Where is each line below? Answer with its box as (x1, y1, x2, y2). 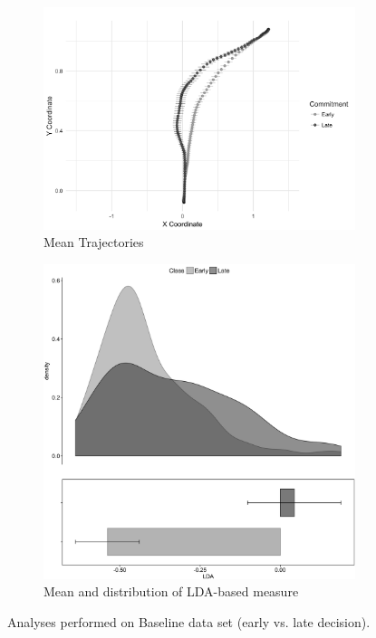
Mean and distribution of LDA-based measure (43, 582, 299, 601)
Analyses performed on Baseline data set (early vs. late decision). (7, 613, 371, 632)
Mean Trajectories (43, 233, 144, 252)
